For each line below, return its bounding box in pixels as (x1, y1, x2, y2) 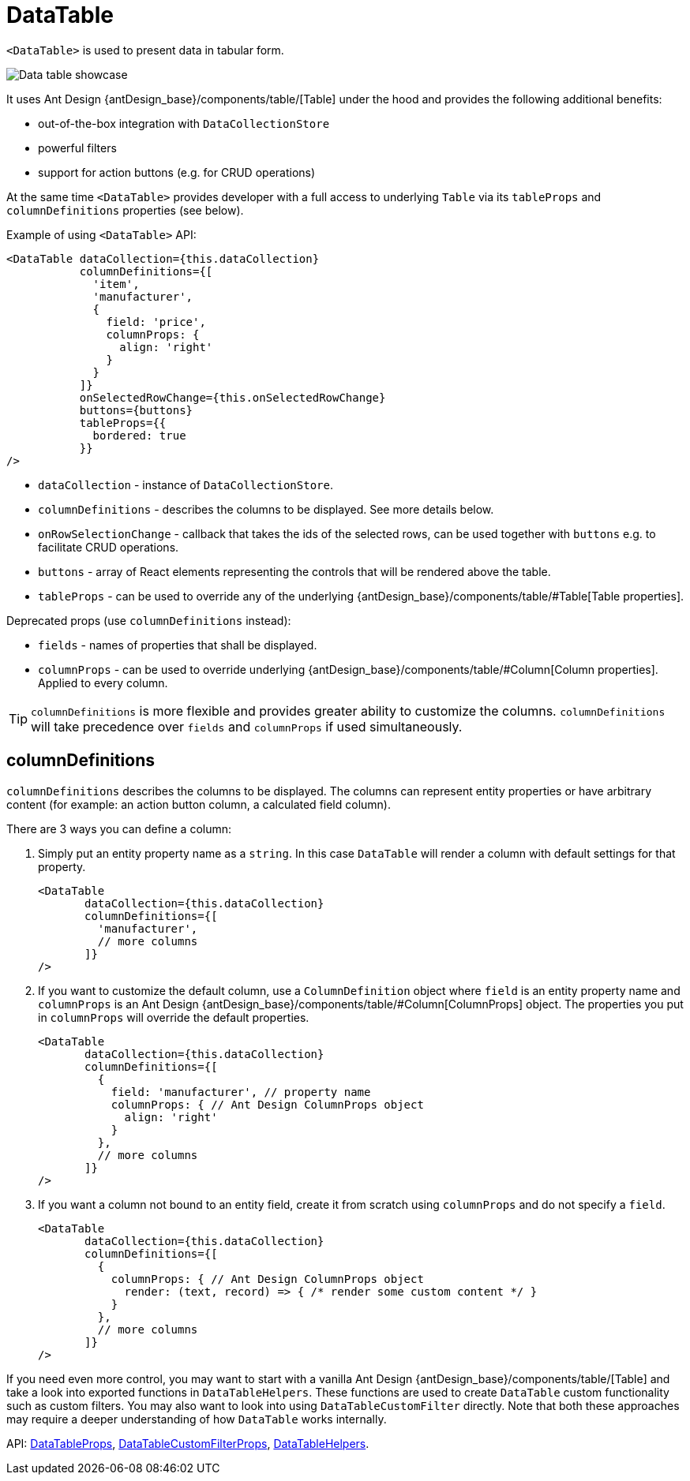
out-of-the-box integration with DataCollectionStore (38, 116, 330, 130)
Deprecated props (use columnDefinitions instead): (6, 613, 291, 627)
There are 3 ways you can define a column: (6, 821, 232, 836)
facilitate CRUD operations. (38, 540, 179, 554)
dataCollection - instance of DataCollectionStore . (38, 477, 333, 492)
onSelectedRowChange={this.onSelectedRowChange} (79, 391, 386, 404)
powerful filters (38, 140, 117, 155)
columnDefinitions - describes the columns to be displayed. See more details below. (38, 502, 494, 516)
